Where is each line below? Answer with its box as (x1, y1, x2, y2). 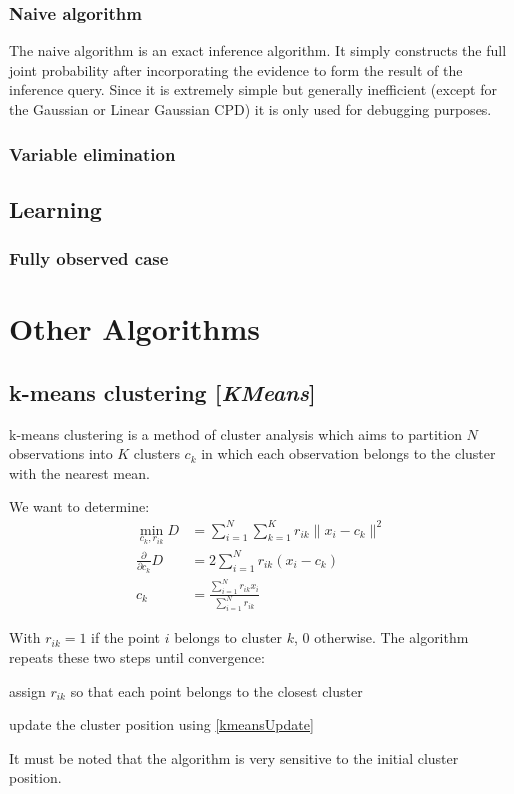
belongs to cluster (174, 627, 283, 648)
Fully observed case (9, 246, 169, 271)
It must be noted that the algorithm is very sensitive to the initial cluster (9, 747, 459, 768)
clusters (133, 443, 180, 464)
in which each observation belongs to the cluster (201, 443, 496, 464)
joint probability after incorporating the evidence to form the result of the (9, 59, 463, 80)
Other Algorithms (9, 308, 260, 349)
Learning (9, 193, 102, 224)
